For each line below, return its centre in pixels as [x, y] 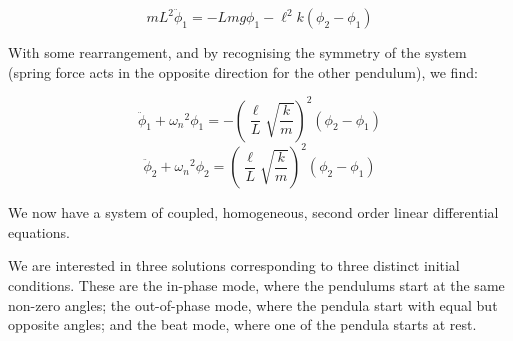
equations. [39, 231]
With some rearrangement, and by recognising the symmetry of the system [237, 52]
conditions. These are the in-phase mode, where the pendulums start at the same [256, 284]
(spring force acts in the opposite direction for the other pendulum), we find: [243, 71]
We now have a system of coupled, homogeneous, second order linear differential [253, 212]
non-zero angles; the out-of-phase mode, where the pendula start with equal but [253, 304]
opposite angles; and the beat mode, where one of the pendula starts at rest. [242, 324]
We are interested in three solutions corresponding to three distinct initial [234, 265]
